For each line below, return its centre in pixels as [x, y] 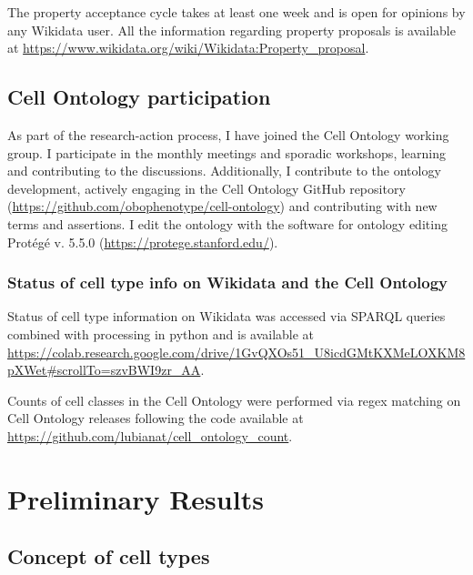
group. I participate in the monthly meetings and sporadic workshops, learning [226, 152]
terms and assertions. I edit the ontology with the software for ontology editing [227, 223]
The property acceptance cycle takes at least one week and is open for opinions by [236, 12]
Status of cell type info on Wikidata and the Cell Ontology [228, 282]
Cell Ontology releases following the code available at [156, 418]
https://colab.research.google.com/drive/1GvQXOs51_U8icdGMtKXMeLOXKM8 [236, 352]
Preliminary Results [136, 498]
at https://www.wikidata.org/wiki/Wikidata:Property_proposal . [188, 48]
